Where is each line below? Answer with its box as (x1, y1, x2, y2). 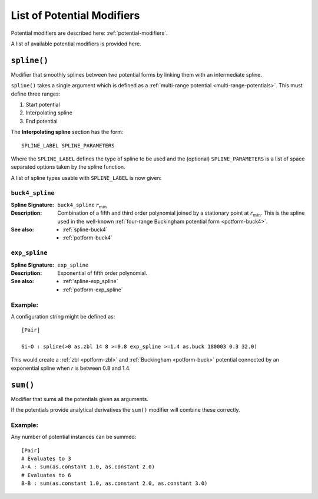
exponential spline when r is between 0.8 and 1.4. (11, 365, 131, 372)
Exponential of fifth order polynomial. (57, 269, 147, 277)
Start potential (25, 101, 60, 109)
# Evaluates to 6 (21, 472, 71, 478)
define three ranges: (11, 90, 61, 97)
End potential (25, 117, 58, 124)
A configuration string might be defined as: (11, 313, 115, 320)
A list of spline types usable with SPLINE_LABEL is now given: (11, 174, 162, 181)
